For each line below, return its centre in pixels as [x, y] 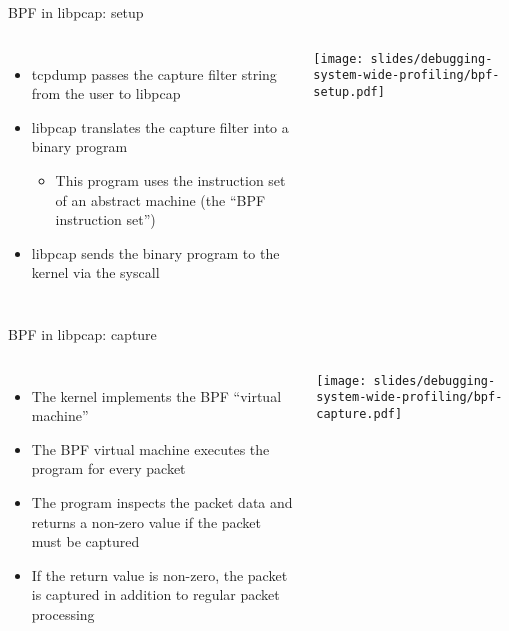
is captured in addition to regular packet [155, 594]
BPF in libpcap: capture [82, 333]
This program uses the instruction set [170, 179]
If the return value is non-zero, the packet [159, 574]
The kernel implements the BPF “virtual [156, 395]
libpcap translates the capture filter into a [160, 126]
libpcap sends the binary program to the [155, 252]
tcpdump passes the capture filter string [154, 73]
